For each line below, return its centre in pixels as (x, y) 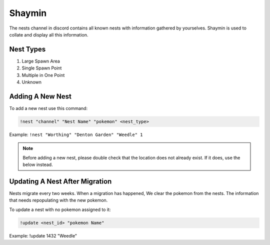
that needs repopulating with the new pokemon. (58, 200)
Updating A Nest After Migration (60, 181)
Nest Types (27, 49)
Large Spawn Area (41, 61)
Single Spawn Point (42, 68)
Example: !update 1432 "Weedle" (43, 235)
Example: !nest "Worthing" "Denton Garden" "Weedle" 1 (76, 134)
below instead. (38, 164)
